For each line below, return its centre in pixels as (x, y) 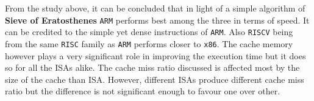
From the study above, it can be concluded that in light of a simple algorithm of (155, 8)
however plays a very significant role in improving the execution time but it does (155, 55)
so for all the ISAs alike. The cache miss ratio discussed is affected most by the (152, 67)
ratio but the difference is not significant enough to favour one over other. (143, 91)
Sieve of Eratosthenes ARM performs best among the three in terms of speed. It (157, 20)
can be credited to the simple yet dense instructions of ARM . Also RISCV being (149, 32)
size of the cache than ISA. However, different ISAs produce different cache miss (155, 79)
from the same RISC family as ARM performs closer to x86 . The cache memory (149, 43)
